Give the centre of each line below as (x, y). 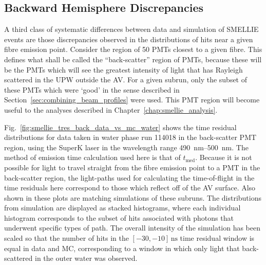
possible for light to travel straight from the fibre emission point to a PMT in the (132, 167)
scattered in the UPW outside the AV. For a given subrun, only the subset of (126, 79)
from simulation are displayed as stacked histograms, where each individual (122, 208)
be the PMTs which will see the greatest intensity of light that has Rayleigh (123, 69)
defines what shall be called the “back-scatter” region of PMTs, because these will (133, 59)
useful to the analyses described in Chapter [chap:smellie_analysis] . (111, 109)
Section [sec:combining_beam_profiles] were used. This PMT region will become (132, 100)
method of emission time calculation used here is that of (92, 157)
